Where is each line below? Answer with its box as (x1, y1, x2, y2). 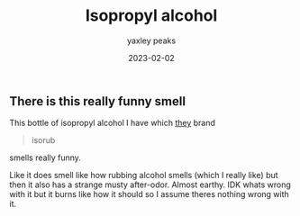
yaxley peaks (126, 35, 177, 46)
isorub (31, 135, 56, 146)
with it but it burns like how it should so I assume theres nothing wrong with (9, 189, 290, 200)
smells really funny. (9, 152, 81, 163)
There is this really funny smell (9, 94, 186, 109)
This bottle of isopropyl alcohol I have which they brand (9, 118, 216, 129)
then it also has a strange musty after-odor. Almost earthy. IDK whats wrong (9, 179, 291, 190)
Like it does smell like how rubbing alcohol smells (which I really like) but (9, 170, 278, 181)
